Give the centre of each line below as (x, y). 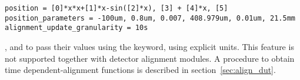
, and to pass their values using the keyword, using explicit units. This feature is (149, 46)
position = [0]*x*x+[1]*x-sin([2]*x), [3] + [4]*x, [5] (116, 8)
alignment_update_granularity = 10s (76, 28)
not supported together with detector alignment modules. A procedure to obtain (150, 58)
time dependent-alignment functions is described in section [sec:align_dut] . (140, 70)
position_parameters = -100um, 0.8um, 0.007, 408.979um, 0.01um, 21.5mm (150, 18)
